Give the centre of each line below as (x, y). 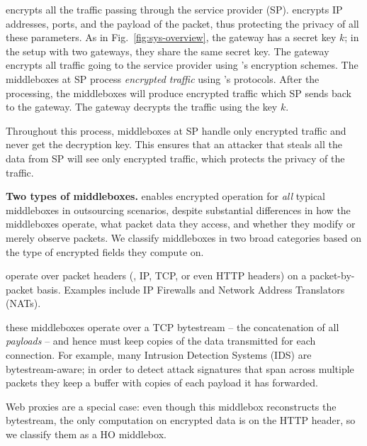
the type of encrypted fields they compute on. (105, 251)
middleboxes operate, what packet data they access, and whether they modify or (181, 224)
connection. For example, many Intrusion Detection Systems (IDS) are (159, 355)
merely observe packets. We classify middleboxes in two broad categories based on (183, 237)
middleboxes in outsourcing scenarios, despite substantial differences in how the (178, 210)
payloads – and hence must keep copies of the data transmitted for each (161, 341)
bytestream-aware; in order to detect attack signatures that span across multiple (180, 368)
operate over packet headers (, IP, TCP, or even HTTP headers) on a (156, 275)
